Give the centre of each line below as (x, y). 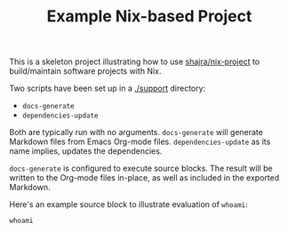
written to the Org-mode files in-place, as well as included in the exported (144, 178)
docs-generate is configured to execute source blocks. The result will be (141, 168)
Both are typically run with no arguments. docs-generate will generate (136, 132)
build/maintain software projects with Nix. (85, 71)
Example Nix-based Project (149, 16)
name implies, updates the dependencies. (86, 151)
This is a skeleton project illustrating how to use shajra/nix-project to (135, 62)
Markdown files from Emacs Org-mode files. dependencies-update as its (140, 142)
